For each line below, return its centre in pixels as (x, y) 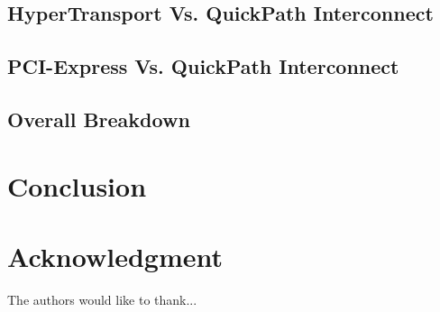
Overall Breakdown (99, 119)
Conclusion (77, 185)
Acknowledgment (115, 256)
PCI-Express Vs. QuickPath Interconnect (203, 66)
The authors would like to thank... (102, 299)
